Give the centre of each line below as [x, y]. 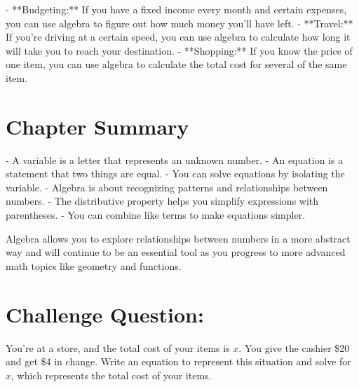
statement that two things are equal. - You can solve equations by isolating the [175, 174]
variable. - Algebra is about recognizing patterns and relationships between [167, 187]
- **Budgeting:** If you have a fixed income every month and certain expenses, [176, 9]
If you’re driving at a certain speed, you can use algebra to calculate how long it [178, 37]
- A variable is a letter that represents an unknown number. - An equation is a [175, 159]
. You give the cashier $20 [294, 347]
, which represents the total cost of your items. [111, 375]
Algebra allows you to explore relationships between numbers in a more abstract [178, 238]
